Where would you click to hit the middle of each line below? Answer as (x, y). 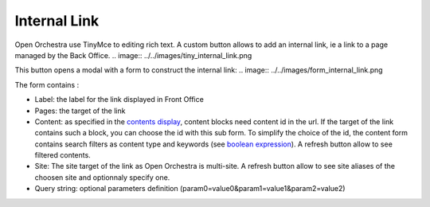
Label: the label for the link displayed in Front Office (119, 100)
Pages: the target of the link (80, 111)
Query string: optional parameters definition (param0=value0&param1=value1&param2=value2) (190, 189)
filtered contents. (63, 155)
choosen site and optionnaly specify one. (102, 177)
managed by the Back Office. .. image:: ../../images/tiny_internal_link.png (133, 55)
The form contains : (47, 84)
